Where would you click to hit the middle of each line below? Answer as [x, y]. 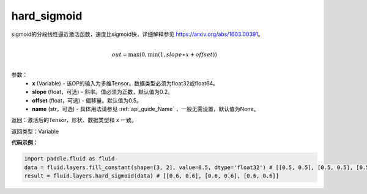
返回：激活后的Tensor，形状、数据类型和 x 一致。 [74, 120]
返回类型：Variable [35, 131]
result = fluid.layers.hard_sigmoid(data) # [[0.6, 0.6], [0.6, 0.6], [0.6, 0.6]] [152, 176]
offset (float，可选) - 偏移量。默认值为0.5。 [87, 100]
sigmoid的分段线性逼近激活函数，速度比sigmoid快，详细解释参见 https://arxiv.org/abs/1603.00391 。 [137, 34]
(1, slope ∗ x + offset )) [187, 54]
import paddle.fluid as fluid [69, 159]
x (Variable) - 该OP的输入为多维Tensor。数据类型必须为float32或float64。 [125, 83]
